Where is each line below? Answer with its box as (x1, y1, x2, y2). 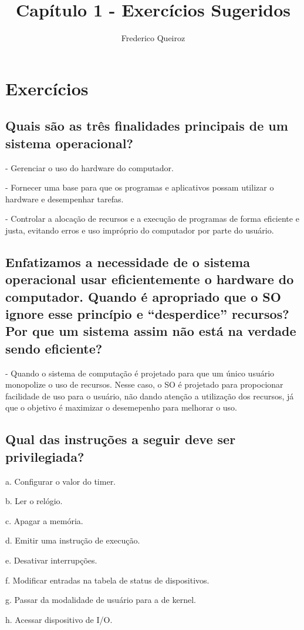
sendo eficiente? (5, 339, 103, 357)
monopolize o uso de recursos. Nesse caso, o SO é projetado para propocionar (5, 378, 283, 391)
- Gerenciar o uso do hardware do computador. (5, 161, 174, 174)
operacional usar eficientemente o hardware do (5, 270, 294, 288)
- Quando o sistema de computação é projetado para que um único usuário (5, 366, 275, 379)
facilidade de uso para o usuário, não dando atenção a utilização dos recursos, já (5, 389, 294, 402)
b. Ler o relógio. (5, 495, 63, 507)
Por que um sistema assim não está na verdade (5, 322, 296, 340)
